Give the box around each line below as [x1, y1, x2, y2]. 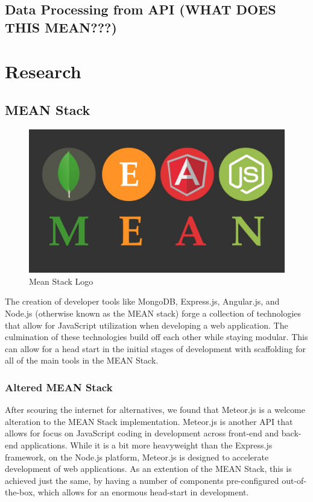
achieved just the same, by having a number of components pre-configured [5, 474, 279, 486]
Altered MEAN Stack [5, 379, 113, 394]
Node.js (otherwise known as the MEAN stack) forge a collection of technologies [5, 307, 302, 320]
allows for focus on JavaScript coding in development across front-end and [5, 427, 279, 439]
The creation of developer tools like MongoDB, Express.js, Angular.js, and [5, 295, 280, 308]
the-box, [5, 486, 36, 498]
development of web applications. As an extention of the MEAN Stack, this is [5, 462, 292, 475]
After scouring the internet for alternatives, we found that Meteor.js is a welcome [5, 403, 305, 416]
